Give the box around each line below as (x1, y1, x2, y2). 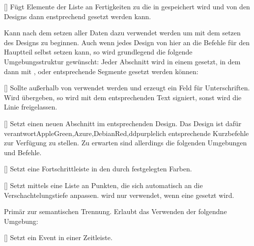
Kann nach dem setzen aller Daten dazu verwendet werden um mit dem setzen (4, 27, 241, 38)
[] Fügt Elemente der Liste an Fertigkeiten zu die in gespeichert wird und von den (4, 1, 250, 11)
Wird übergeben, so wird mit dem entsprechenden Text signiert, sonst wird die (4, 92, 242, 102)
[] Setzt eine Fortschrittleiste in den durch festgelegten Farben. (4, 164, 192, 174)
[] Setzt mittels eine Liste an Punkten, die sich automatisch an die (4, 180, 203, 190)
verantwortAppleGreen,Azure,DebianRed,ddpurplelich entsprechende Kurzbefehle (4, 128, 249, 138)
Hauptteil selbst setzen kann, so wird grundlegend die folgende (4, 47, 193, 57)
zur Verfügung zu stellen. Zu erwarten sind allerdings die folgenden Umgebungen (4, 137, 247, 148)
